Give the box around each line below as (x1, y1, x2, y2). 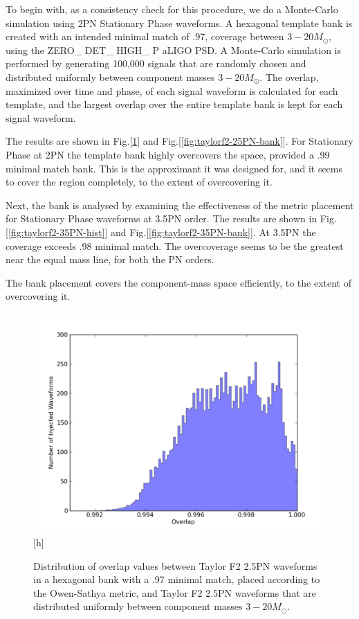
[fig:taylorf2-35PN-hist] (8, 224, 105, 239)
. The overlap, (259, 69, 319, 84)
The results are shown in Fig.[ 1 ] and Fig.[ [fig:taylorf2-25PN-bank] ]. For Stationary (6, 134, 353, 148)
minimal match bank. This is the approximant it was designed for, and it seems (6, 161, 343, 175)
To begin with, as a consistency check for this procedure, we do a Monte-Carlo (6, 2, 338, 16)
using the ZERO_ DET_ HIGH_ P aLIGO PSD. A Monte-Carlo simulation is (6, 42, 342, 57)
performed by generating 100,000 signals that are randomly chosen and (6, 56, 306, 71)
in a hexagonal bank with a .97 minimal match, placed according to (33, 572, 320, 586)
